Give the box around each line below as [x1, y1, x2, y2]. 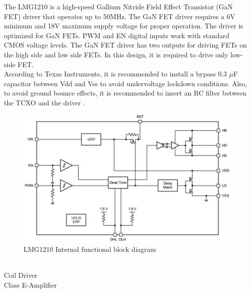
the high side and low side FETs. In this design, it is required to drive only [4, 49, 228, 59]
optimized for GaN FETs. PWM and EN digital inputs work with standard [4, 30, 229, 40]
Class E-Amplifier [4, 279, 57, 290]
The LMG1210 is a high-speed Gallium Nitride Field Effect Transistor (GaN [4, 1, 233, 11]
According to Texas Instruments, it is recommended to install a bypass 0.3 [4, 69, 227, 79]
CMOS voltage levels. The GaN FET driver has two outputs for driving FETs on [4, 40, 247, 50]
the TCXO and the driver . [4, 97, 85, 107]
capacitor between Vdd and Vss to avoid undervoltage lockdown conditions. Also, [4, 78, 248, 88]
